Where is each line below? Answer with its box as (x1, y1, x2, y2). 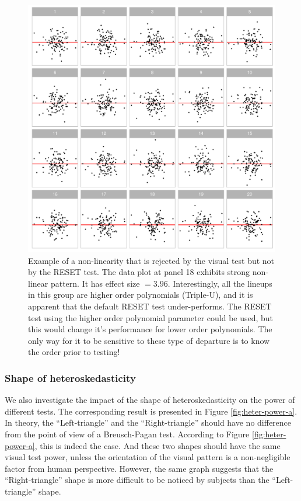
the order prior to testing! (28, 346, 120, 358)
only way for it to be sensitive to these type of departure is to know (28, 334, 270, 346)
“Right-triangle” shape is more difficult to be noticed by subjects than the (5, 474, 269, 486)
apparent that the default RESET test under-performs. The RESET (28, 300, 272, 312)
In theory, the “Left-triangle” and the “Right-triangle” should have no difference (5, 416, 292, 429)
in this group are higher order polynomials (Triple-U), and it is (28, 288, 253, 301)
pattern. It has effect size (50, 277, 140, 289)
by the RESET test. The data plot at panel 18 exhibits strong (28, 266, 250, 278)
